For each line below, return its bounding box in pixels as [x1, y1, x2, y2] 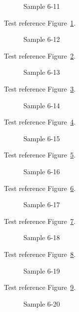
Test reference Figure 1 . [4, 17, 76, 28]
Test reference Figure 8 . [4, 249, 76, 259]
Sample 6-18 [23, 232, 60, 243]
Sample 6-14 [23, 100, 60, 110]
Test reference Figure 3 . [4, 83, 76, 94]
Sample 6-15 [23, 133, 60, 143]
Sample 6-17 [23, 199, 60, 210]
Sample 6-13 [23, 67, 60, 77]
